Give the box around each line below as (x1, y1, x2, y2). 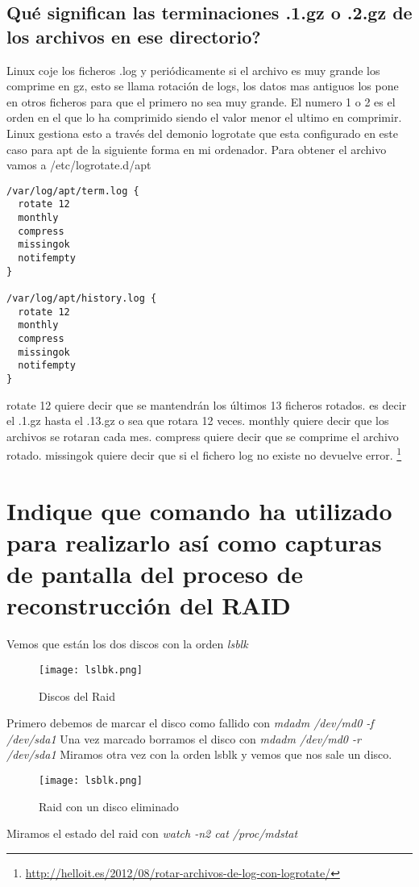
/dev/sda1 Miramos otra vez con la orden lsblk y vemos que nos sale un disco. (6, 746, 392, 763)
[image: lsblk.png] (39, 774, 143, 786)
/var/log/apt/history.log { (6, 293, 157, 304)
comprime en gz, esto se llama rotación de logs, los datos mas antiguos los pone (6, 77, 399, 94)
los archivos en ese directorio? (6, 23, 261, 48)
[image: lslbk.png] (39, 664, 143, 676)
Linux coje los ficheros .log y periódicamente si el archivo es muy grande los (6, 61, 380, 78)
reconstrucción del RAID (6, 589, 291, 622)
